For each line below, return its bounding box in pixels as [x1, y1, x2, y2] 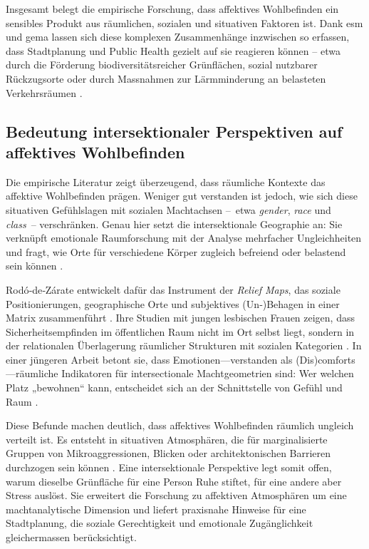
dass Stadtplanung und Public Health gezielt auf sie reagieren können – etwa [6, 43, 341, 58]
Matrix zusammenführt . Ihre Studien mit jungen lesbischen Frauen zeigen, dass [6, 310, 355, 325]
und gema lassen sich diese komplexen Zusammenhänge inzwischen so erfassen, [6, 29, 350, 44]
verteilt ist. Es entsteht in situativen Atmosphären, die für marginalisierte [6, 431, 328, 446]
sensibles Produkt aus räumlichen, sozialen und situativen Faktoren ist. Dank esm [6, 15, 363, 30]
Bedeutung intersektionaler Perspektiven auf [6, 120, 343, 142]
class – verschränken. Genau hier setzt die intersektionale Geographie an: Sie [6, 216, 343, 231]
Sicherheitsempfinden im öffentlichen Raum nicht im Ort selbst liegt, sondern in [6, 324, 355, 339]
